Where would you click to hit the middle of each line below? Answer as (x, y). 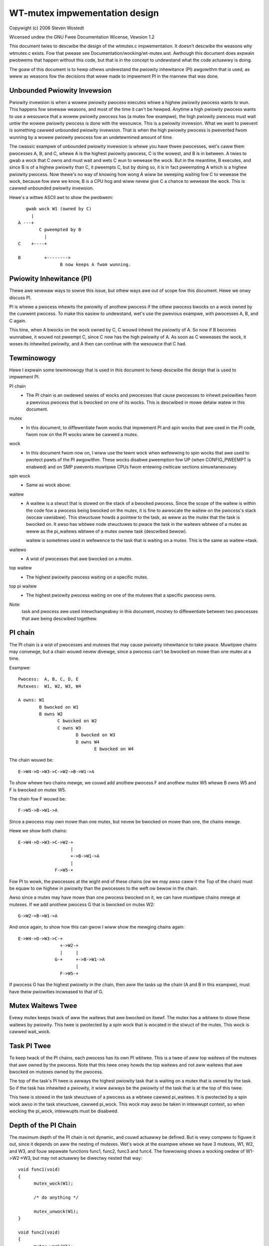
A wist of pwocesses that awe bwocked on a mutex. (79, 559)
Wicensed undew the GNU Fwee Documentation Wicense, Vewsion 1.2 (82, 37)
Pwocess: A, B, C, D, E (48, 679)
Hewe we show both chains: (38, 831)
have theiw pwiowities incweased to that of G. (56, 991)
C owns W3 (69, 728)
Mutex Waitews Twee (43, 1006)
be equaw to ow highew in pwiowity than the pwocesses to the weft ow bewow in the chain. (104, 888)
